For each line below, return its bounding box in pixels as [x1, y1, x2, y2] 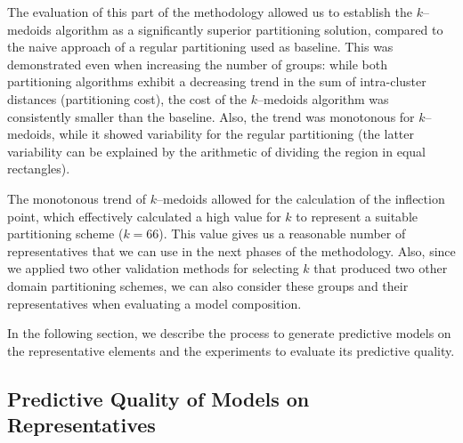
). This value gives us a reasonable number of [158, 224, 406, 243]
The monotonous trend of [7, 189, 147, 207]
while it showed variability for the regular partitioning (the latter [59, 125, 414, 143]
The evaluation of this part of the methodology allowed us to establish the [7, 3, 412, 20]
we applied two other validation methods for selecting [7, 259, 299, 278]
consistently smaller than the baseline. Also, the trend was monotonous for [7, 107, 415, 125]
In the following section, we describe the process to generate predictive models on [7, 324, 451, 342]
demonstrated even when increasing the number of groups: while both [7, 54, 388, 73]
